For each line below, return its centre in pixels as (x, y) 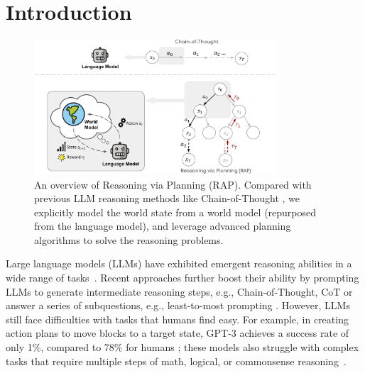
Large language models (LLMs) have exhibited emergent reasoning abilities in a (179, 263)
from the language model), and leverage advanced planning (163, 226)
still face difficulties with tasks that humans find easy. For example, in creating (177, 319)
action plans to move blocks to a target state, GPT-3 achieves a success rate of (178, 333)
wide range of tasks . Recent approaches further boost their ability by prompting (182, 278)
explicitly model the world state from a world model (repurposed (175, 212)
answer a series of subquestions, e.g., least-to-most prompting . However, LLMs (178, 305)
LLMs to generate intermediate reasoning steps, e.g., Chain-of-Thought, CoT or (179, 291)
